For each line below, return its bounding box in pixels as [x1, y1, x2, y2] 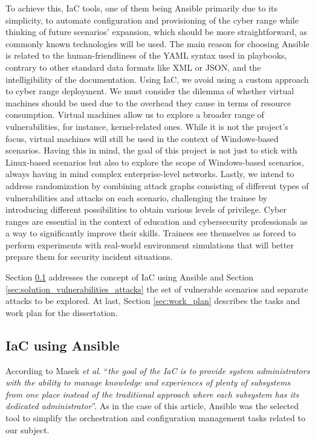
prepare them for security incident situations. [5, 250, 173, 263]
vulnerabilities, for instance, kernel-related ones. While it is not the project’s [5, 120, 288, 132]
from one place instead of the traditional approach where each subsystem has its [5, 387, 299, 400]
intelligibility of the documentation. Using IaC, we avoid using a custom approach [5, 73, 309, 85]
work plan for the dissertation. [5, 306, 118, 319]
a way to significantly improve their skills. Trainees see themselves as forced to [5, 227, 296, 239]
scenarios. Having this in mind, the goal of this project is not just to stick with [5, 144, 297, 157]
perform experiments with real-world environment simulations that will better [5, 238, 294, 251]
